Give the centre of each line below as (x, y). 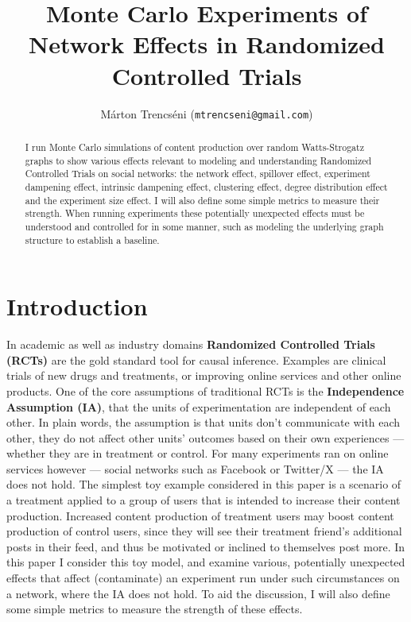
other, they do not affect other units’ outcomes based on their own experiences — (205, 437)
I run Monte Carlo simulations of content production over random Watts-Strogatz (194, 147)
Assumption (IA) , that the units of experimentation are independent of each (199, 406)
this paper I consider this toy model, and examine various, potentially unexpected (206, 562)
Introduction (77, 306)
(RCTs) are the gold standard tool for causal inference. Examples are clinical (196, 359)
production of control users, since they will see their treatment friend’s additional (204, 531)
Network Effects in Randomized (207, 44)
